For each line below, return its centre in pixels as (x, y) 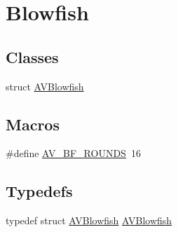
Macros (33, 124)
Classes (32, 56)
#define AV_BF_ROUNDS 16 (73, 153)
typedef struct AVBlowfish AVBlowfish (89, 220)
